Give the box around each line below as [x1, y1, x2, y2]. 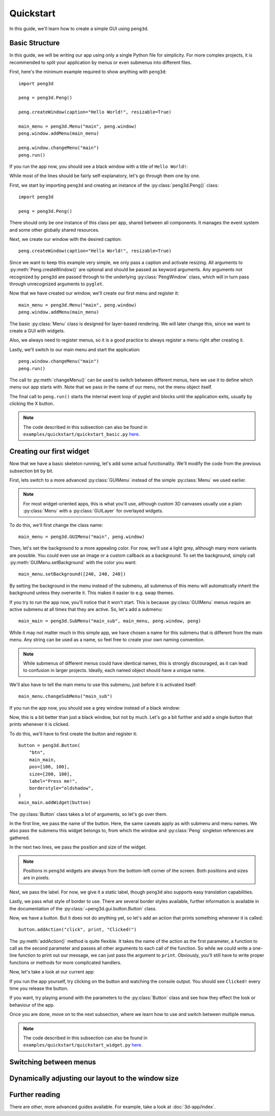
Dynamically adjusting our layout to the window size [9, 1074, 179, 1083]
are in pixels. [23, 875, 50, 881]
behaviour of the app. [9, 1002, 55, 1008]
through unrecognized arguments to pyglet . [9, 281, 104, 287]
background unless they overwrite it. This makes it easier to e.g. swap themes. [9, 590, 175, 596]
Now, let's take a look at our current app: [9, 969, 95, 975]
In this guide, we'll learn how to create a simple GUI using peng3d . [9, 26, 149, 32]
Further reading [9, 1090, 61, 1099]
